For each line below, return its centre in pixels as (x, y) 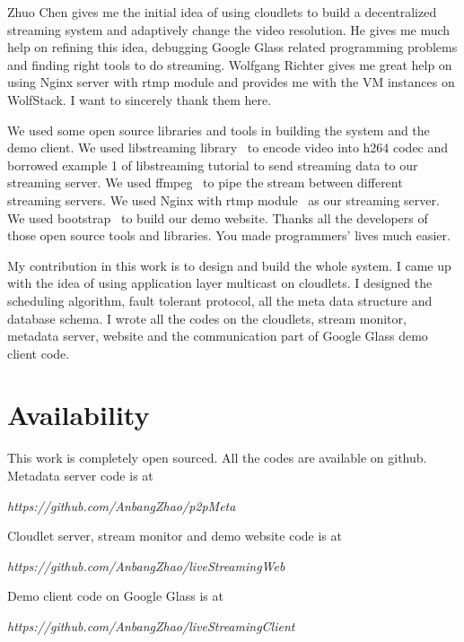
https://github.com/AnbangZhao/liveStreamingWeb (146, 565)
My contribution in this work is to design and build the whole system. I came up (229, 265)
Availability (79, 415)
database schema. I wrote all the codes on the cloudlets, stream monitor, (207, 318)
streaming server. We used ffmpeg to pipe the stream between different (205, 182)
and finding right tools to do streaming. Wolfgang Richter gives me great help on (230, 64)
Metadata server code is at (80, 475)
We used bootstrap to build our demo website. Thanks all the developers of (218, 217)
